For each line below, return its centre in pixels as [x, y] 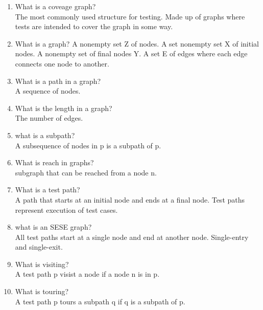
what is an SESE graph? [53, 227]
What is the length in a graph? [64, 108]
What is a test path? [47, 190]
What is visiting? [42, 264]
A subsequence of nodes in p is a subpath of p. [88, 145]
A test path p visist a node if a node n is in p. [87, 274]
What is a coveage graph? [55, 6]
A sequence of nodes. [48, 91]
